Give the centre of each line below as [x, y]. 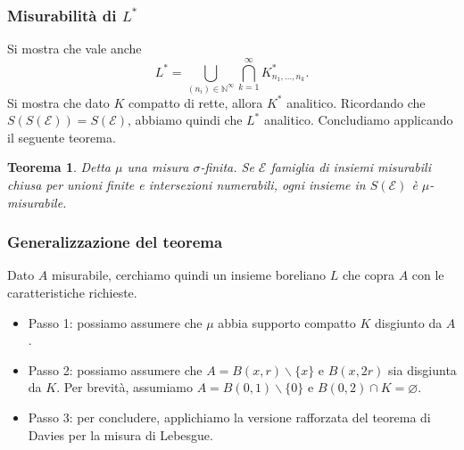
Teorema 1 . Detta [59, 167]
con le [428, 275]
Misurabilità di [62, 15]
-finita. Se [227, 167]
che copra [368, 275]
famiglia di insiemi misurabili [351, 167]
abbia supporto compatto [287, 322]
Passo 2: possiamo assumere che [115, 369]
